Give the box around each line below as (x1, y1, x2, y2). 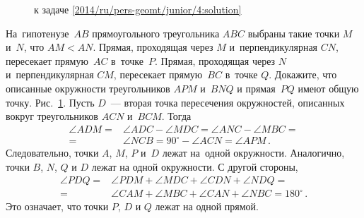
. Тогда (161, 109, 192, 123)
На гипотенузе (6, 25, 69, 40)
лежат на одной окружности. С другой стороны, (91, 159, 298, 174)
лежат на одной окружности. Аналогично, (162, 145, 345, 160)
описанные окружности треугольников (6, 80, 170, 95)
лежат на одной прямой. (155, 199, 259, 214)
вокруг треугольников (6, 109, 98, 123)
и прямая (237, 80, 276, 95)
